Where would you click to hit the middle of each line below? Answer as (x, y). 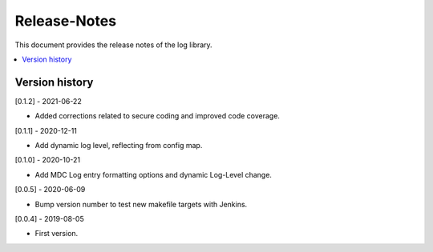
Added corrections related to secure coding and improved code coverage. (158, 116)
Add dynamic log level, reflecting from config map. (119, 146)
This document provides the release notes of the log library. (113, 45)
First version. (57, 234)
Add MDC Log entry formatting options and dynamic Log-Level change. (154, 174)
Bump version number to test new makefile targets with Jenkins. (141, 204)
